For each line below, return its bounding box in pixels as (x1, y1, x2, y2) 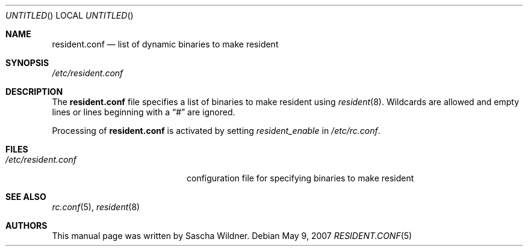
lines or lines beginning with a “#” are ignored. (52, 107, 235, 117)
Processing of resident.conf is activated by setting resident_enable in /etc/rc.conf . (52, 125, 380, 136)
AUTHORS (5, 220, 48, 231)
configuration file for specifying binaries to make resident (187, 173, 414, 183)
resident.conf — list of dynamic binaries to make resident (52, 39, 279, 49)
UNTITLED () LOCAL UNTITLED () (5, 10, 134, 20)
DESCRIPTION (5, 86, 63, 97)
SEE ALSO (5, 192, 46, 202)
